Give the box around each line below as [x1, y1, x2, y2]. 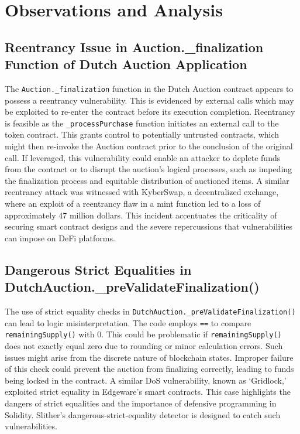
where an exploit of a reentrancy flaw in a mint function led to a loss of [5, 197, 261, 210]
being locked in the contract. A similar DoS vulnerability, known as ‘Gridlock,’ [5, 374, 287, 386]
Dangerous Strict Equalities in [5, 260, 192, 278]
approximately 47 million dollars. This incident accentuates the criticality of [5, 209, 277, 221]
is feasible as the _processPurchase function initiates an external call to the [5, 117, 279, 129]
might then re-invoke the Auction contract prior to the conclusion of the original [5, 140, 293, 152]
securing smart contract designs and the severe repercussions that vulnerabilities [5, 220, 293, 233]
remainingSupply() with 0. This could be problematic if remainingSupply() [5, 328, 282, 340]
